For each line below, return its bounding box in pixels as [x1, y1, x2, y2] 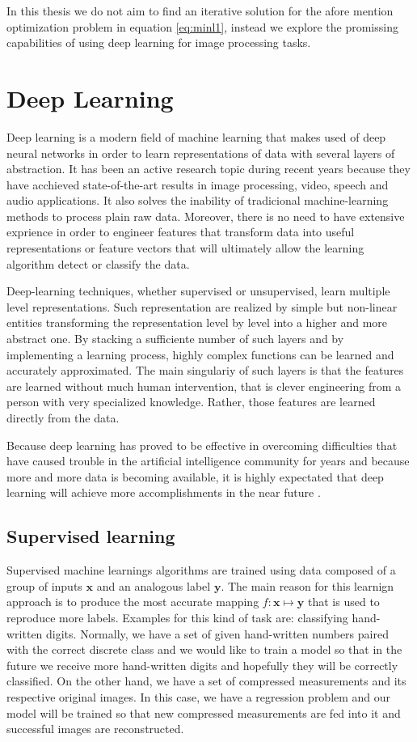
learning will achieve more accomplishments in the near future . [6, 484, 321, 501]
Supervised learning [6, 524, 175, 549]
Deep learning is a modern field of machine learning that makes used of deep [6, 128, 386, 145]
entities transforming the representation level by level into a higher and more [6, 314, 388, 331]
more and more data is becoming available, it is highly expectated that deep [6, 468, 384, 485]
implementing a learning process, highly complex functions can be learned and [6, 346, 394, 363]
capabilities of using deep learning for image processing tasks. [6, 34, 311, 51]
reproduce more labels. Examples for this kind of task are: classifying [6, 608, 348, 625]
